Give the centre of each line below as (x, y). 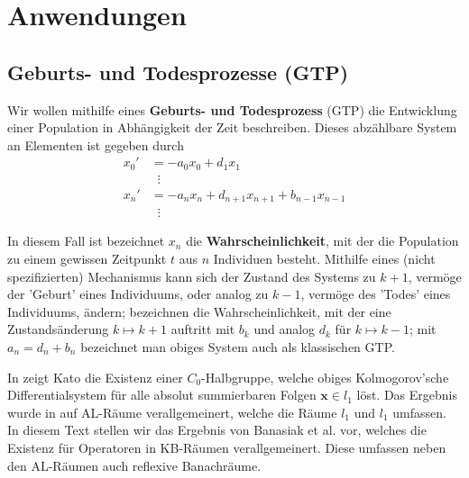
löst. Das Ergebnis (407, 395)
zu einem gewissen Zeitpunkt (87, 258)
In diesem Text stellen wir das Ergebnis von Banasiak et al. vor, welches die (217, 430)
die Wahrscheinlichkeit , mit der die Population (322, 241)
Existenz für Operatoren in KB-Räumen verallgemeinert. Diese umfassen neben (227, 447)
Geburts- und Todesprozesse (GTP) (178, 72)
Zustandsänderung (58, 329)
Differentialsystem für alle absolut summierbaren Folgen (162, 395)
